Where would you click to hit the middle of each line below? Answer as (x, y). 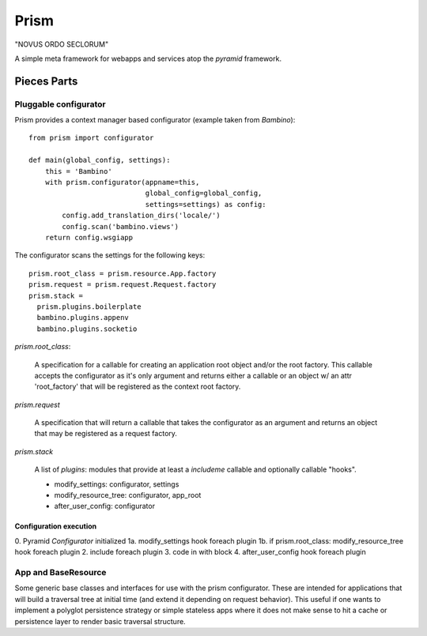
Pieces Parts (46, 81)
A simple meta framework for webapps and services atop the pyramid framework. (148, 58)
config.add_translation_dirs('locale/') (141, 216)
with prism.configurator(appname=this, (122, 183)
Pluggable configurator (60, 104)
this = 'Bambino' (78, 171)
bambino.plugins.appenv (83, 318)
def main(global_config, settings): (100, 160)
